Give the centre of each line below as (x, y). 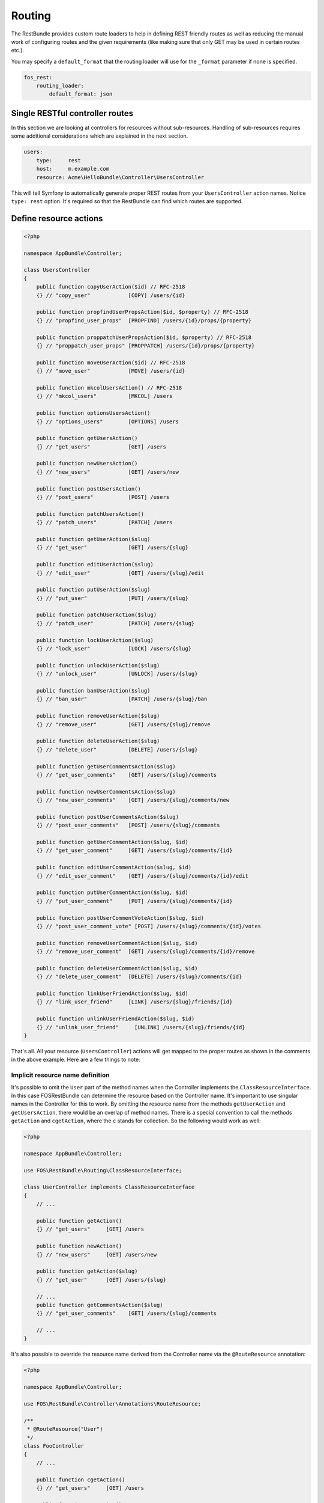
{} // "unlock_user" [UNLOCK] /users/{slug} (117, 674)
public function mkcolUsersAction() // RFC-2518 (109, 387)
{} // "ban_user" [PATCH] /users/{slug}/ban (122, 699)
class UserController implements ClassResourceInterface (109, 1187)
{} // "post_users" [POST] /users (103, 497)
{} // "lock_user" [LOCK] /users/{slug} (114, 649)
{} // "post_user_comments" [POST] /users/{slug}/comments (128, 825)
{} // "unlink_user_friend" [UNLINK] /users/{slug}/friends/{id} (141, 1027)
